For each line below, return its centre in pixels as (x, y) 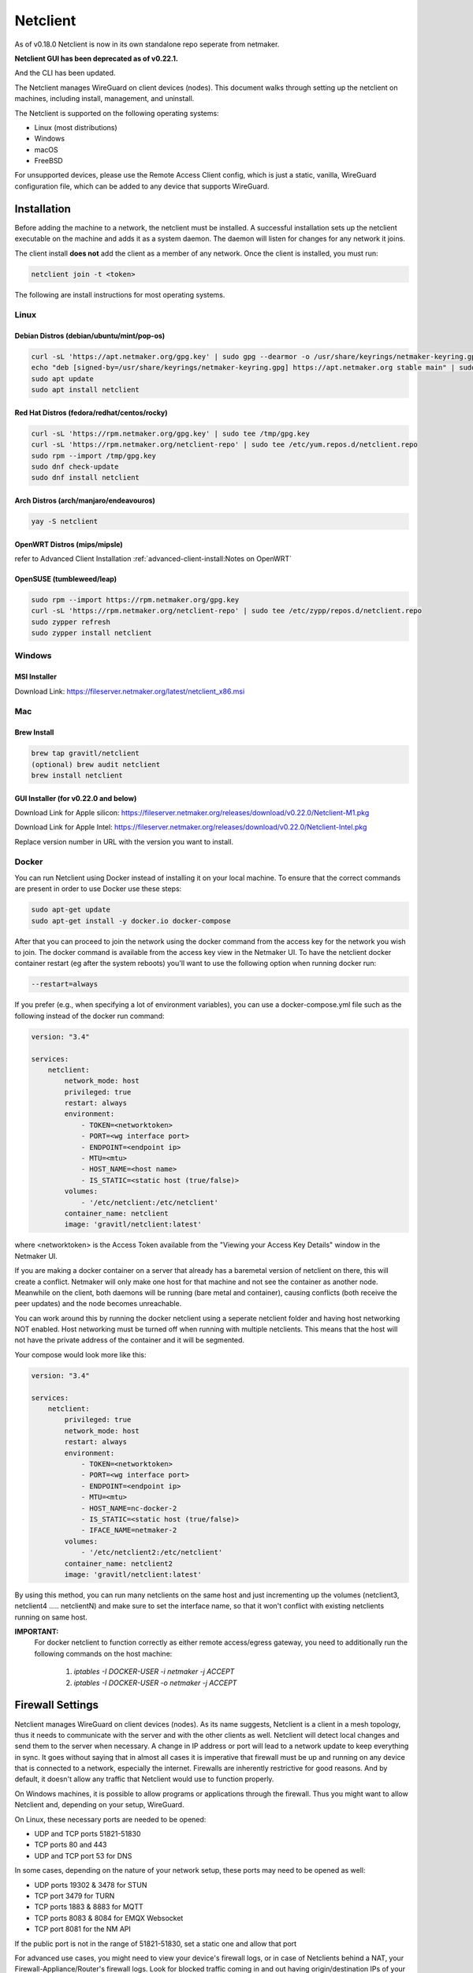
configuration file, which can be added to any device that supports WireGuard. (142, 186)
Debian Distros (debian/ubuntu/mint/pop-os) (90, 336)
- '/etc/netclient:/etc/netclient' (149, 1202)
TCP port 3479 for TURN (74, 1896)
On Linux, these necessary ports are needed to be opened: (110, 1819)
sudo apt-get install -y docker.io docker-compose (131, 921)
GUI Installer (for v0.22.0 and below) (76, 798)
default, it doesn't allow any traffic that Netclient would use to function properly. (144, 1779)
